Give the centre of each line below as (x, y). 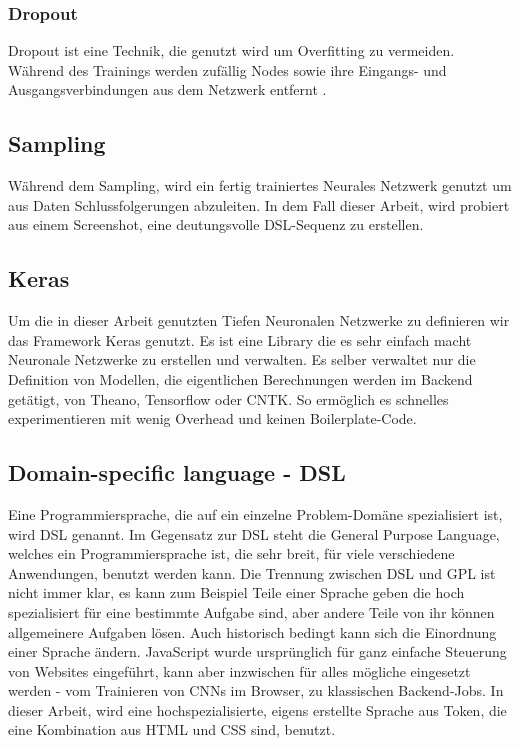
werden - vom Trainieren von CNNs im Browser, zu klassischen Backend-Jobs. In (256, 690)
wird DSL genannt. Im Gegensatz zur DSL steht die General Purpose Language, (254, 533)
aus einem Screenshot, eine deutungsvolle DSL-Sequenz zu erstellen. (216, 224)
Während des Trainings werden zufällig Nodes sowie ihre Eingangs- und (227, 69)
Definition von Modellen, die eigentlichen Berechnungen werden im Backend (240, 378)
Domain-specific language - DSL (177, 472)
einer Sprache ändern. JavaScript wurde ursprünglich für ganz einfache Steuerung (257, 651)
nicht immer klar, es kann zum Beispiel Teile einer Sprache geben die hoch (236, 592)
